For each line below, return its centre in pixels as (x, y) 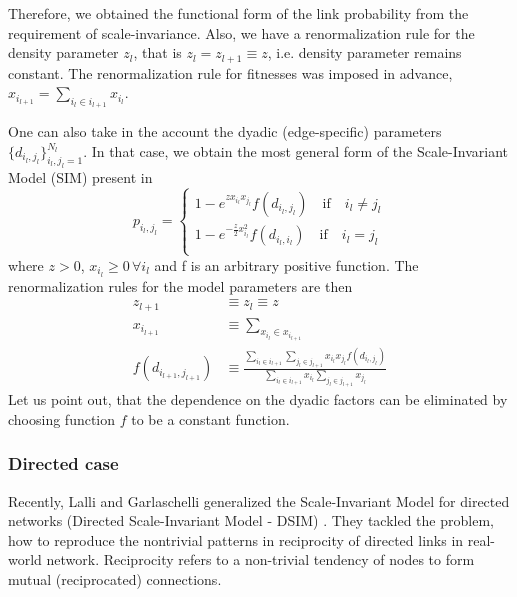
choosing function (62, 418)
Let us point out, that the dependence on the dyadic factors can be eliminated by (258, 399)
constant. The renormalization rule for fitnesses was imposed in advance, (230, 72)
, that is (157, 52)
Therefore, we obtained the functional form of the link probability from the (238, 13)
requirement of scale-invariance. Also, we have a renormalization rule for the (241, 32)
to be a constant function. (210, 418)
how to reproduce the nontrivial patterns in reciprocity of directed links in (236, 539)
